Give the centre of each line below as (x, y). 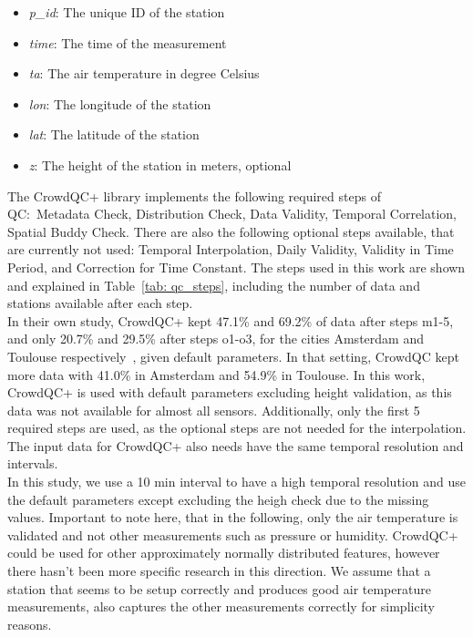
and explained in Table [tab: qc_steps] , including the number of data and (214, 285)
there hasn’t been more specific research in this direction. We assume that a (219, 571)
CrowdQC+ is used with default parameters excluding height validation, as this (230, 392)
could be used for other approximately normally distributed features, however (224, 553)
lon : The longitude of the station (120, 103)
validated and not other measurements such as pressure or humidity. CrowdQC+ (233, 534)
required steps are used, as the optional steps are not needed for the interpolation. (237, 428)
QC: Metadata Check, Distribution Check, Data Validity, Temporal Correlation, (232, 214)
